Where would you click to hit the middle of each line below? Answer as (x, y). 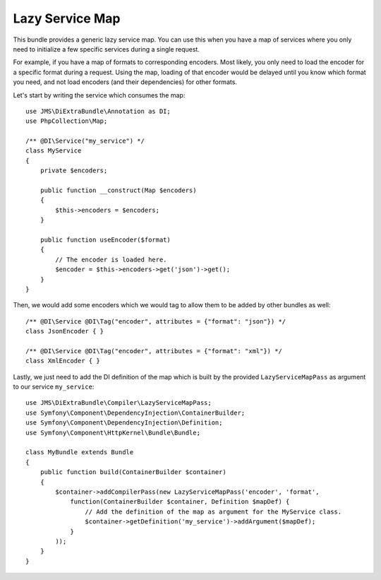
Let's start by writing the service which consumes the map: (99, 95)
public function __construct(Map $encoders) (118, 190)
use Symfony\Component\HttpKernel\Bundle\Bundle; (113, 432)
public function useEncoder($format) (105, 239)
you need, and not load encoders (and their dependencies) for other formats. (125, 82)
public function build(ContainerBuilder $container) (133, 472)
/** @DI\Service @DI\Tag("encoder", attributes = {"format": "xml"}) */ (154, 351)
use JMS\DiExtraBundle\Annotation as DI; (98, 111)
